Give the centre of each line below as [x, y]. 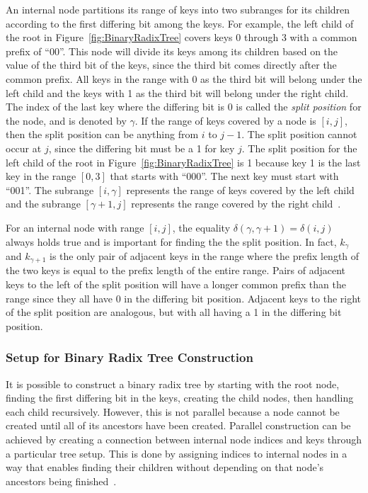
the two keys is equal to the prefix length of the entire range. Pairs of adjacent [176, 270]
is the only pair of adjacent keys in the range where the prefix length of [205, 255]
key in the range [41, 176]
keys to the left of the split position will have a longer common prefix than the [176, 284]
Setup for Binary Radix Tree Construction [130, 357]
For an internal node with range [75, 227]
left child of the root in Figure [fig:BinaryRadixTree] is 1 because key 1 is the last [183, 162]
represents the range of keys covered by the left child [240, 189]
